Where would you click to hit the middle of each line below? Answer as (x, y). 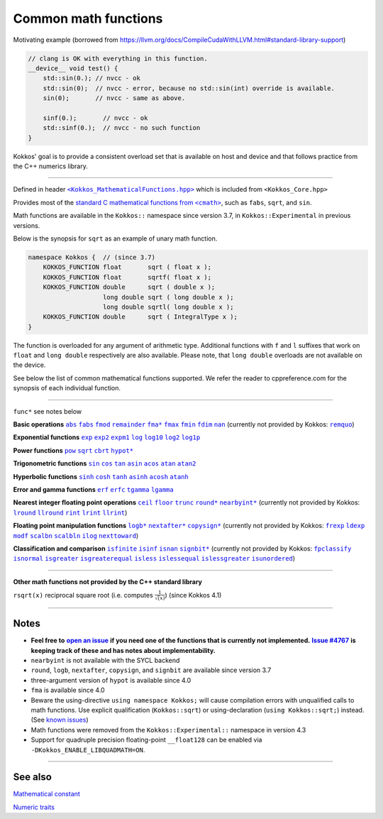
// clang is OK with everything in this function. (118, 58)
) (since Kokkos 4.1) (193, 595)
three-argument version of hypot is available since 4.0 (111, 680)
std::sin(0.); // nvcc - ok (92, 78)
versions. (27, 225)
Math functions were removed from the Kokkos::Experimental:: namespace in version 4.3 (168, 730)
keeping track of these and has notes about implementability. (123, 650)
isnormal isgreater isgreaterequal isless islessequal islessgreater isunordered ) (154, 559)
